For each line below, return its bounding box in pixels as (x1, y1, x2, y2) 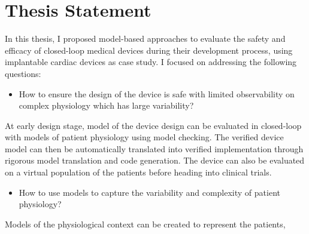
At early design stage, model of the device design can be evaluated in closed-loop (5, 119, 302, 131)
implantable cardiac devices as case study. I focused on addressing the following (5, 56, 297, 68)
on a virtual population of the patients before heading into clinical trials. (5, 166, 272, 178)
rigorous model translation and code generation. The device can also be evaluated (5, 154, 305, 167)
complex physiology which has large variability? (19, 99, 194, 112)
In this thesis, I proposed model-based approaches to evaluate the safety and (5, 32, 286, 45)
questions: (5, 67, 41, 79)
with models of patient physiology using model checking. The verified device (5, 131, 284, 143)
